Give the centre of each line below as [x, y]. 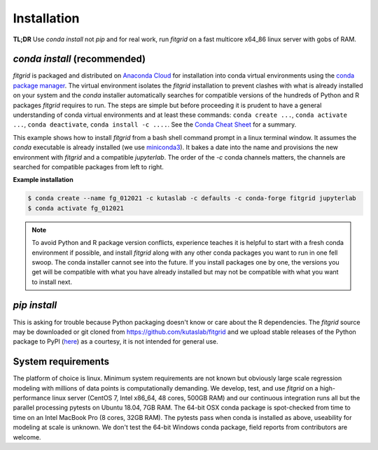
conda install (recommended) [79, 59]
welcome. [27, 437]
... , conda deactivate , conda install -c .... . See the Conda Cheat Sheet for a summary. [155, 125]
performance [32, 398]
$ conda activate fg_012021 [76, 208]
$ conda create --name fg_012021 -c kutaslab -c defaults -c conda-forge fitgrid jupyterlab [192, 198]
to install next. [52, 282]
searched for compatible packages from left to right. [88, 167]
